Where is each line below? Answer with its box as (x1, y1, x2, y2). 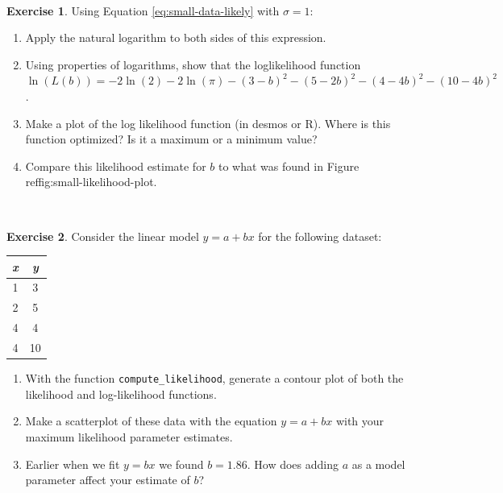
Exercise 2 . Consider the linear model (6, 227, 199, 244)
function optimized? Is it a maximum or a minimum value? (25, 130, 318, 147)
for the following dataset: (258, 227, 382, 244)
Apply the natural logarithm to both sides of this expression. (25, 29, 326, 46)
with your (335, 412, 385, 429)
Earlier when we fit (25, 455, 120, 472)
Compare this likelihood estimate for (25, 157, 206, 174)
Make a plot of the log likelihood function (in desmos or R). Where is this (25, 114, 391, 131)
